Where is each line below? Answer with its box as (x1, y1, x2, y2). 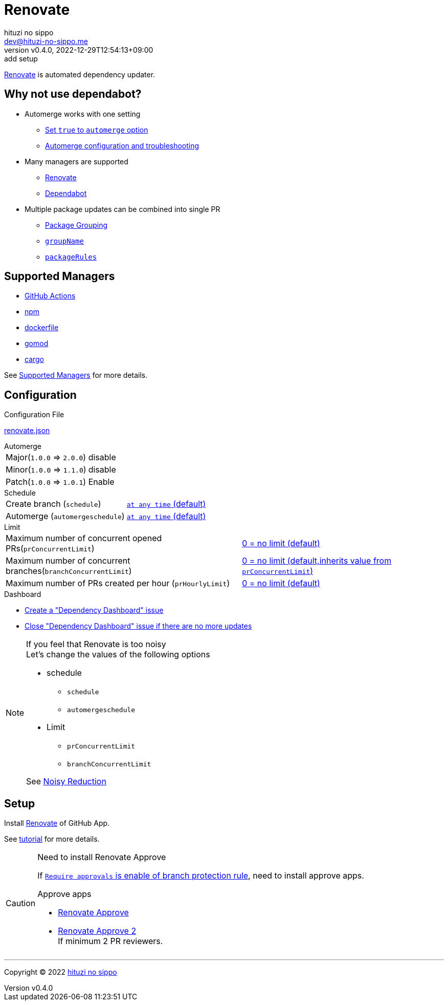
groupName (45, 237, 84, 245)
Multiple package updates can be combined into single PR (25, 204, 220, 213)
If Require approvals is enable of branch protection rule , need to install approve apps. (37, 870, 364, 881)
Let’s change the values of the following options (26, 649, 210, 660)
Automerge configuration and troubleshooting (45, 141, 199, 150)
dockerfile (25, 323, 59, 332)
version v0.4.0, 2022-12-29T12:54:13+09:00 (4, 45, 153, 54)
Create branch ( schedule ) (6, 499, 101, 509)
